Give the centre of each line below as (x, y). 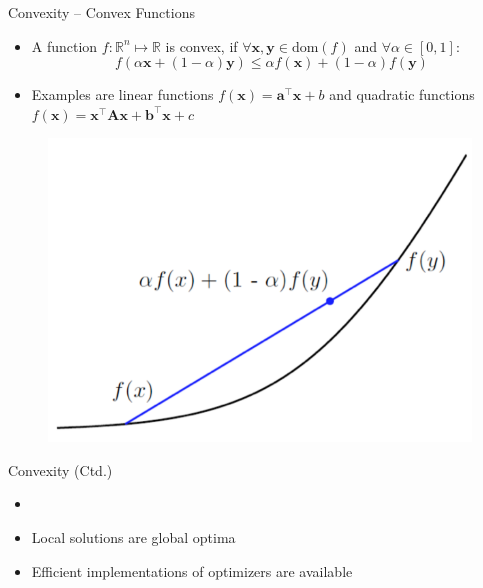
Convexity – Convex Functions (101, 12)
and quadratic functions (402, 94)
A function (64, 45)
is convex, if (201, 45)
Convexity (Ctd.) (60, 469)
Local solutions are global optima (133, 536)
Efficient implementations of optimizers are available (192, 570)
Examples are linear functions (122, 94)
